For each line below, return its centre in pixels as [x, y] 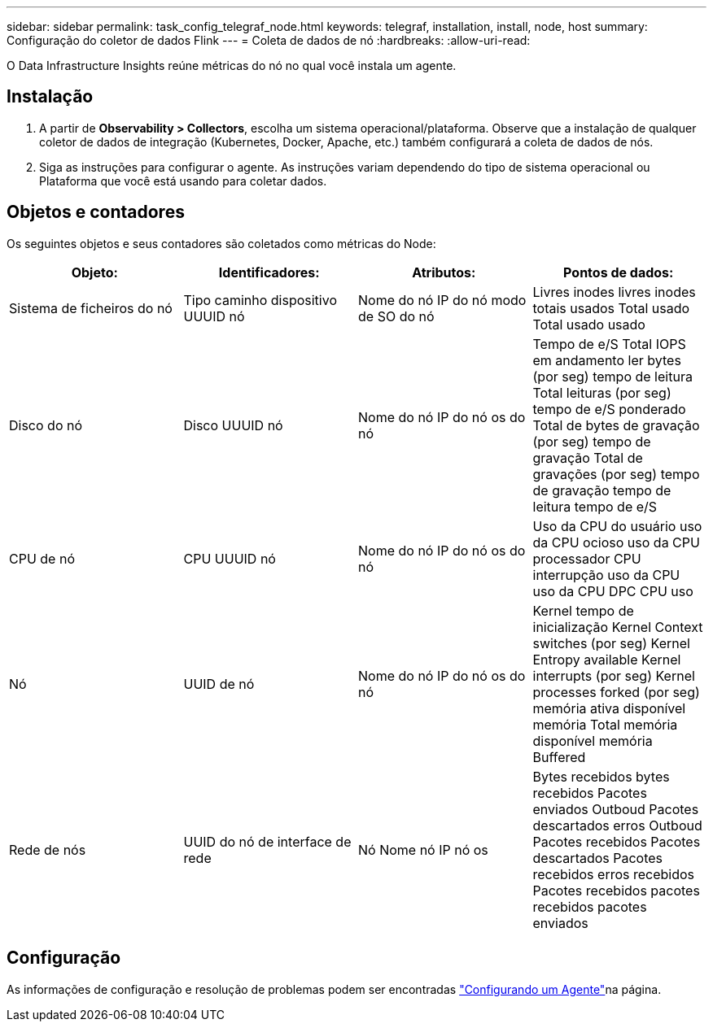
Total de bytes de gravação [616, 425]
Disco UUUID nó [233, 425]
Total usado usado [589, 324]
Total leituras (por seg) [602, 392]
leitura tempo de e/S [595, 506]
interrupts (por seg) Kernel [614, 675]
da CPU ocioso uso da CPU [616, 542]
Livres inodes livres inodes [614, 292]
